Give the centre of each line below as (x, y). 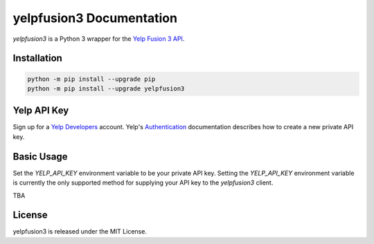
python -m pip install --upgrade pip (91, 79)
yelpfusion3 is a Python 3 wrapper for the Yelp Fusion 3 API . (99, 39)
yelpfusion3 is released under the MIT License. (80, 232)
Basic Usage (40, 157)
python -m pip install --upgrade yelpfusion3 (106, 88)
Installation (37, 58)
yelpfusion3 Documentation (95, 18)
